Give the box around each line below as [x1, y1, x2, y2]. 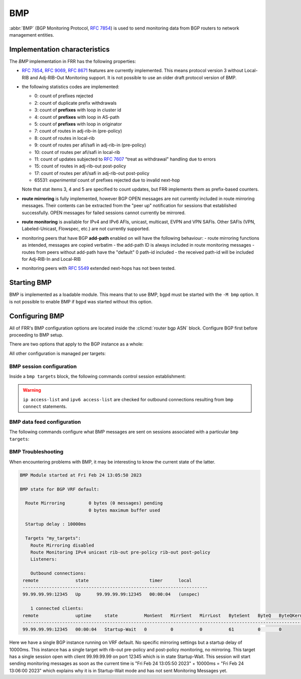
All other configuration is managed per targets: [9, 350, 106, 356]
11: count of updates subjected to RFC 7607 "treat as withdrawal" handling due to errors [34, 156, 216, 162]
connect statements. [23, 404, 67, 410]
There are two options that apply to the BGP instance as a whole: [9, 341, 144, 347]
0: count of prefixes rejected [34, 93, 93, 99]
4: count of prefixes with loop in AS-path [34, 114, 120, 120]
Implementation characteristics [9, 45, 110, 54]
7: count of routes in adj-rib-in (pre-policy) [34, 128, 122, 134]
